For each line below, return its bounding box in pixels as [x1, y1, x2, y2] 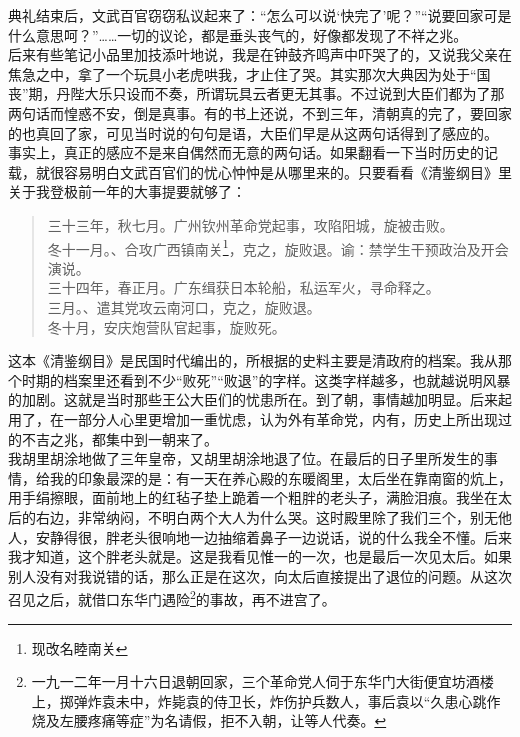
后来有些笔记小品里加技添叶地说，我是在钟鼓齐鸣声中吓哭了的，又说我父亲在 [8, 44, 512, 65]
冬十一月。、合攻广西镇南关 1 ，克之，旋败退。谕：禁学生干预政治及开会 [47, 235, 509, 259]
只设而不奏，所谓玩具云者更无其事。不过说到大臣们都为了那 [112, 83, 505, 104]
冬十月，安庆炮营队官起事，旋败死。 [47, 316, 286, 337]
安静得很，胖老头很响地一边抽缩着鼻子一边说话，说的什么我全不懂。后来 [35, 526, 512, 547]
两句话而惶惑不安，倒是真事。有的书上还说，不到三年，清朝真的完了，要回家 [8, 102, 512, 123]
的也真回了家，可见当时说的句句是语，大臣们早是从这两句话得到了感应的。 [8, 122, 498, 143]
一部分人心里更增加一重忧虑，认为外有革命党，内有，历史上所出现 [63, 408, 498, 429]
